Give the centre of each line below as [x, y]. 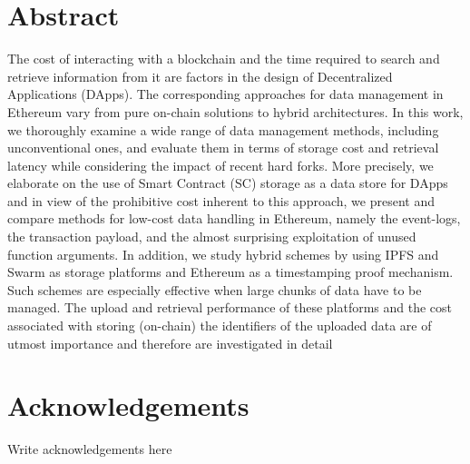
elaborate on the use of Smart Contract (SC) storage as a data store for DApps [228, 183]
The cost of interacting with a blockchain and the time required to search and [224, 59]
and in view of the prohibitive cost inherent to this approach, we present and [221, 200]
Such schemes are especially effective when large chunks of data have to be [215, 289]
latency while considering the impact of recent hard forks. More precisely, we [220, 165]
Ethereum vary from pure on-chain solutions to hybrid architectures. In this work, [235, 111]
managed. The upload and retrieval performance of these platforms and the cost [230, 307]
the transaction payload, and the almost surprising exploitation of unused [212, 237]
